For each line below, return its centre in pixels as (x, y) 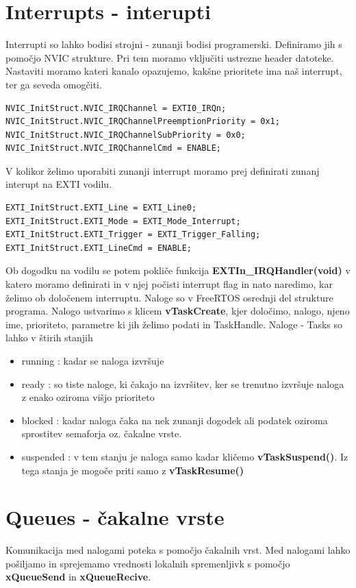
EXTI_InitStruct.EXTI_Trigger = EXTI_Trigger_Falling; (133, 235)
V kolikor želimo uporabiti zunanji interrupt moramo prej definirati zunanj (163, 170)
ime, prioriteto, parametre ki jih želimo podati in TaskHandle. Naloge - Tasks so (174, 324)
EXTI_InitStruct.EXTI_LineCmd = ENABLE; (99, 248)
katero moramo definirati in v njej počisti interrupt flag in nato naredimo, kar (169, 284)
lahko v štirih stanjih (49, 338)
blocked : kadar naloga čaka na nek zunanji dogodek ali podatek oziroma (175, 420)
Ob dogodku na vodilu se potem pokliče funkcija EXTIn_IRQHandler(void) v (178, 270)
